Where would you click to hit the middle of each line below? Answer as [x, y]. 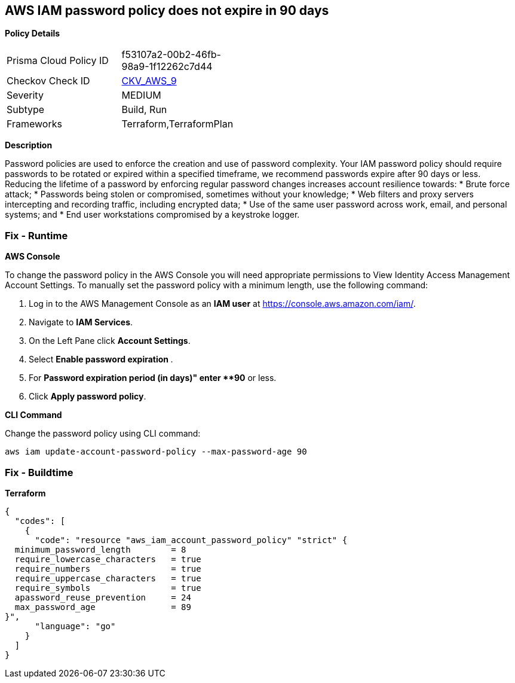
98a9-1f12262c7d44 [167, 67]
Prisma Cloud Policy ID [58, 61]
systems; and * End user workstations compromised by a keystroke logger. [152, 215]
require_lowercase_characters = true [108, 559]
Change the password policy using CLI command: [103, 434]
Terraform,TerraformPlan [177, 124]
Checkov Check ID [48, 81]
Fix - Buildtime [39, 472]
